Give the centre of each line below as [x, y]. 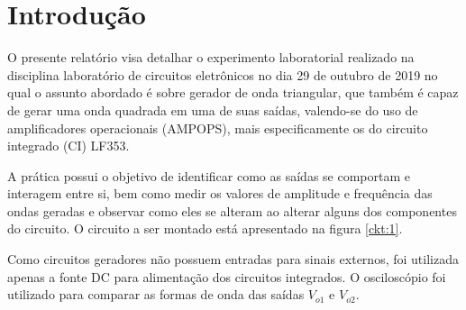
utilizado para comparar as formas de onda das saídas [156, 294]
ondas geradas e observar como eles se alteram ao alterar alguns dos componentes [232, 210]
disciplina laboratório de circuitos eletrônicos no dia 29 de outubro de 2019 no [223, 74]
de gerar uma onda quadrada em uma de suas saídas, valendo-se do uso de [213, 109]
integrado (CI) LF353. [69, 146]
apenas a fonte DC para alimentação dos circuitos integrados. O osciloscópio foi [227, 276]
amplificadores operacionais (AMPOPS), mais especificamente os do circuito [218, 128]
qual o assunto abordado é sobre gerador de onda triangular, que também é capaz [233, 92]
